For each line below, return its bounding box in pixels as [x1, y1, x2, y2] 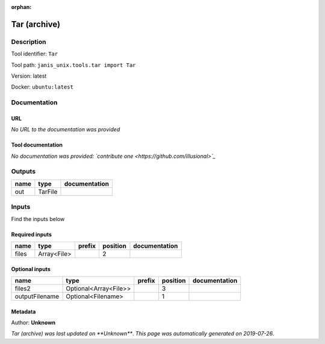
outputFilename [14, 292, 60, 301]
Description [11, 37, 46, 46]
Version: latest [11, 72, 47, 80]
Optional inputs [11, 265, 51, 272]
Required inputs [11, 231, 52, 238]
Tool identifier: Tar [11, 50, 58, 57]
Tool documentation [11, 142, 63, 149]
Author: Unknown [11, 319, 56, 326]
